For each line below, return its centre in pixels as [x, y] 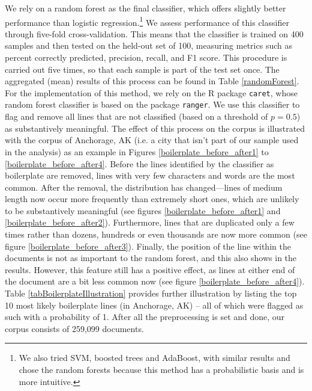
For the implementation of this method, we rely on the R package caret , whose [151, 92]
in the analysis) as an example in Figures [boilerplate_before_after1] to [137, 151]
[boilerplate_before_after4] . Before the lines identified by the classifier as [139, 163]
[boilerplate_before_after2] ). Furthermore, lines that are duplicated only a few [150, 222]
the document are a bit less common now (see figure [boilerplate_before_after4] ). [155, 281]
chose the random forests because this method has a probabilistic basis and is [161, 369]
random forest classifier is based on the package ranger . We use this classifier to [152, 104]
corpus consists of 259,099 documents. [74, 328]
